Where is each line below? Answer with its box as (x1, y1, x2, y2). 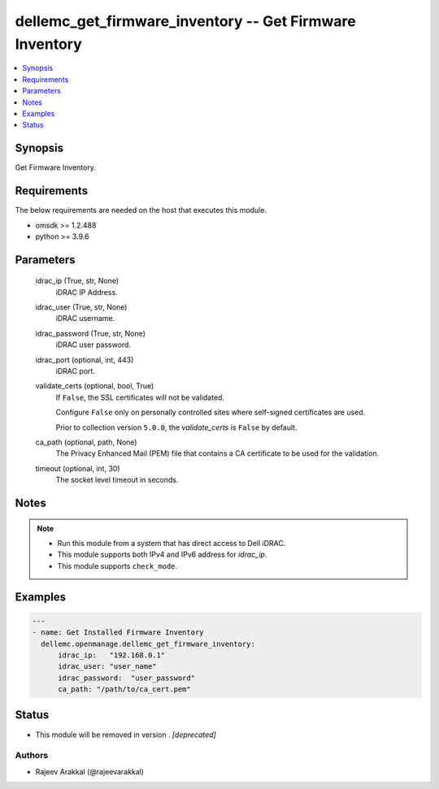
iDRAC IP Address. (55, 287, 118, 297)
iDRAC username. (55, 314, 115, 323)
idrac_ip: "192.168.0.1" (58, 650, 166, 660)
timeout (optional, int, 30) (35, 463, 121, 473)
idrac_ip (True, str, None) (35, 276, 120, 286)
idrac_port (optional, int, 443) (35, 354, 134, 365)
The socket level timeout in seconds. (55, 475, 179, 485)
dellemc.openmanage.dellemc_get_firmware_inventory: (41, 639, 255, 648)
